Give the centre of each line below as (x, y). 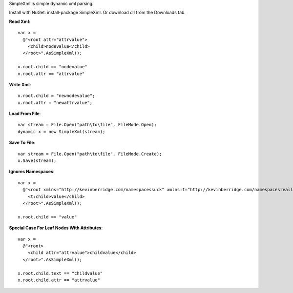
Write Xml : (20, 84)
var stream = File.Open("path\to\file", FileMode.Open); (87, 125)
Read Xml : (20, 21)
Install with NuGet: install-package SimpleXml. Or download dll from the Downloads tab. (97, 13)
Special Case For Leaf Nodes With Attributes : (56, 228)
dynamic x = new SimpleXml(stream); (62, 131)
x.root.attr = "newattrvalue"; (55, 103)
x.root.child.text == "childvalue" (60, 273)
